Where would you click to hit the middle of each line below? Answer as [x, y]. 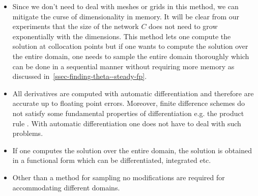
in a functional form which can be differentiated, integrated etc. [112, 160]
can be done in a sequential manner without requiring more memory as [123, 66]
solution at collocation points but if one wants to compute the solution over [130, 46]
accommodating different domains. [66, 187]
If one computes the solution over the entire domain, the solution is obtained [132, 150]
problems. [28, 133]
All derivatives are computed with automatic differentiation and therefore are [133, 93]
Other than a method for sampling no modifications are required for [119, 177]
